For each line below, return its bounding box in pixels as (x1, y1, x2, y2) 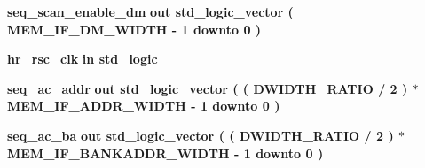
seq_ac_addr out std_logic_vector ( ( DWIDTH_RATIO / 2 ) (7, 79, 408, 97)
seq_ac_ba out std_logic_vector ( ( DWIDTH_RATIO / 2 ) (7, 126, 394, 144)
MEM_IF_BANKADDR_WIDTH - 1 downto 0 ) (7, 143, 324, 162)
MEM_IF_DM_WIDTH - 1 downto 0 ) (7, 19, 262, 38)
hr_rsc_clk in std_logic (7, 50, 158, 68)
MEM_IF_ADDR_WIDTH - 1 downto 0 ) (7, 96, 280, 115)
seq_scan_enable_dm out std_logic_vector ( (7, 3, 294, 20)
